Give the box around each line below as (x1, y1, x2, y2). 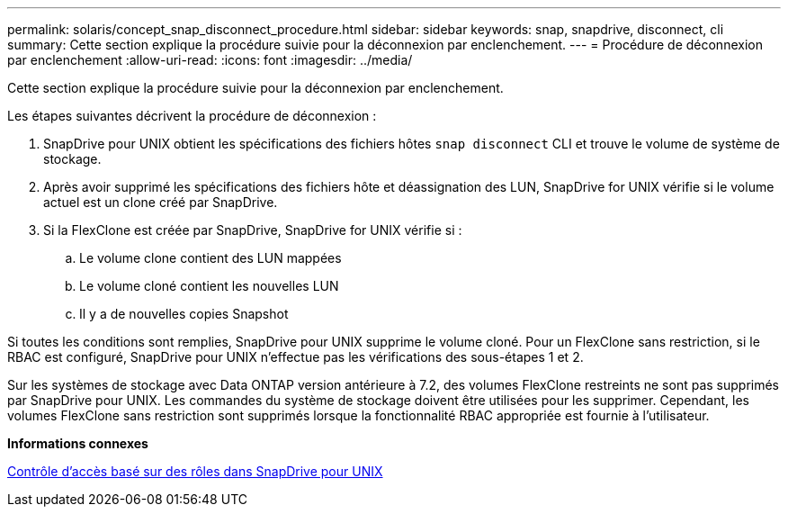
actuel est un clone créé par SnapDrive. (43, 194, 278, 210)
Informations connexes (7, 436, 148, 451)
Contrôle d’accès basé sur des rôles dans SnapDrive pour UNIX (7, 464, 383, 479)
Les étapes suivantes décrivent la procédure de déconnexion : (7, 108, 377, 123)
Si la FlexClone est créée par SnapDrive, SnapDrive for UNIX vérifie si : (43, 222, 462, 238)
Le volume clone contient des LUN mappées (79, 250, 342, 266)
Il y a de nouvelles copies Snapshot (79, 306, 289, 321)
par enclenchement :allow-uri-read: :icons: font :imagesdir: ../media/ (7, 52, 413, 68)
